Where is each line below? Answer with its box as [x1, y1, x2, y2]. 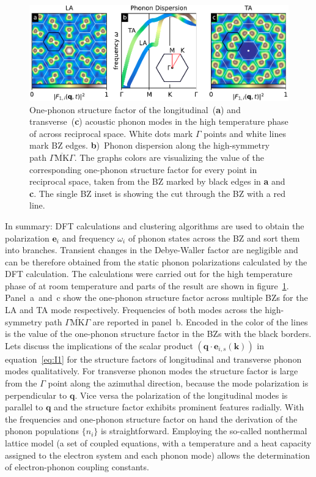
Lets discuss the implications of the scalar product [5, 339, 193, 352]
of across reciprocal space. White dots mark [29, 127, 193, 139]
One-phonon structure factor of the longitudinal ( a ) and [29, 103, 241, 116]
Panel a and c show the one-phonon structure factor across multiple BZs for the [5, 291, 308, 304]
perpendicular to [5, 388, 67, 401]
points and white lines [204, 127, 286, 139]
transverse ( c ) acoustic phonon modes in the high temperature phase [29, 115, 288, 128]
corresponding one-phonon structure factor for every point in [29, 163, 257, 176]
